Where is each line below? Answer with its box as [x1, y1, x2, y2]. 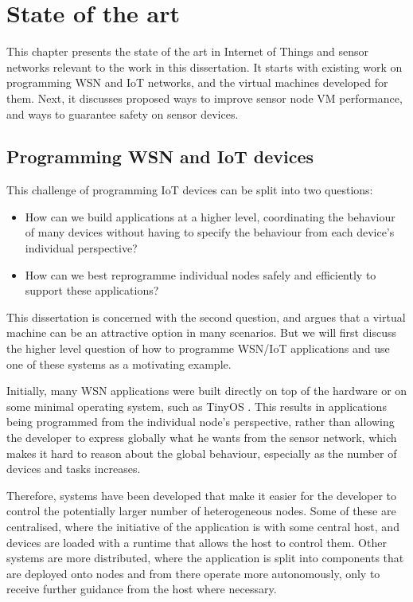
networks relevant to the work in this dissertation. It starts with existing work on [6, 58, 403, 75]
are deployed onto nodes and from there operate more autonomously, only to [6, 565, 380, 581]
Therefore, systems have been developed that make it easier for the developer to [6, 487, 397, 503]
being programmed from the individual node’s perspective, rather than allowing [6, 413, 395, 430]
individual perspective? [25, 240, 138, 256]
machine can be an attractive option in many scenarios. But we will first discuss [6, 324, 396, 341]
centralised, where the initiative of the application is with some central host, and [6, 518, 399, 534]
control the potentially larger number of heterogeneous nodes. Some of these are [6, 502, 396, 519]
